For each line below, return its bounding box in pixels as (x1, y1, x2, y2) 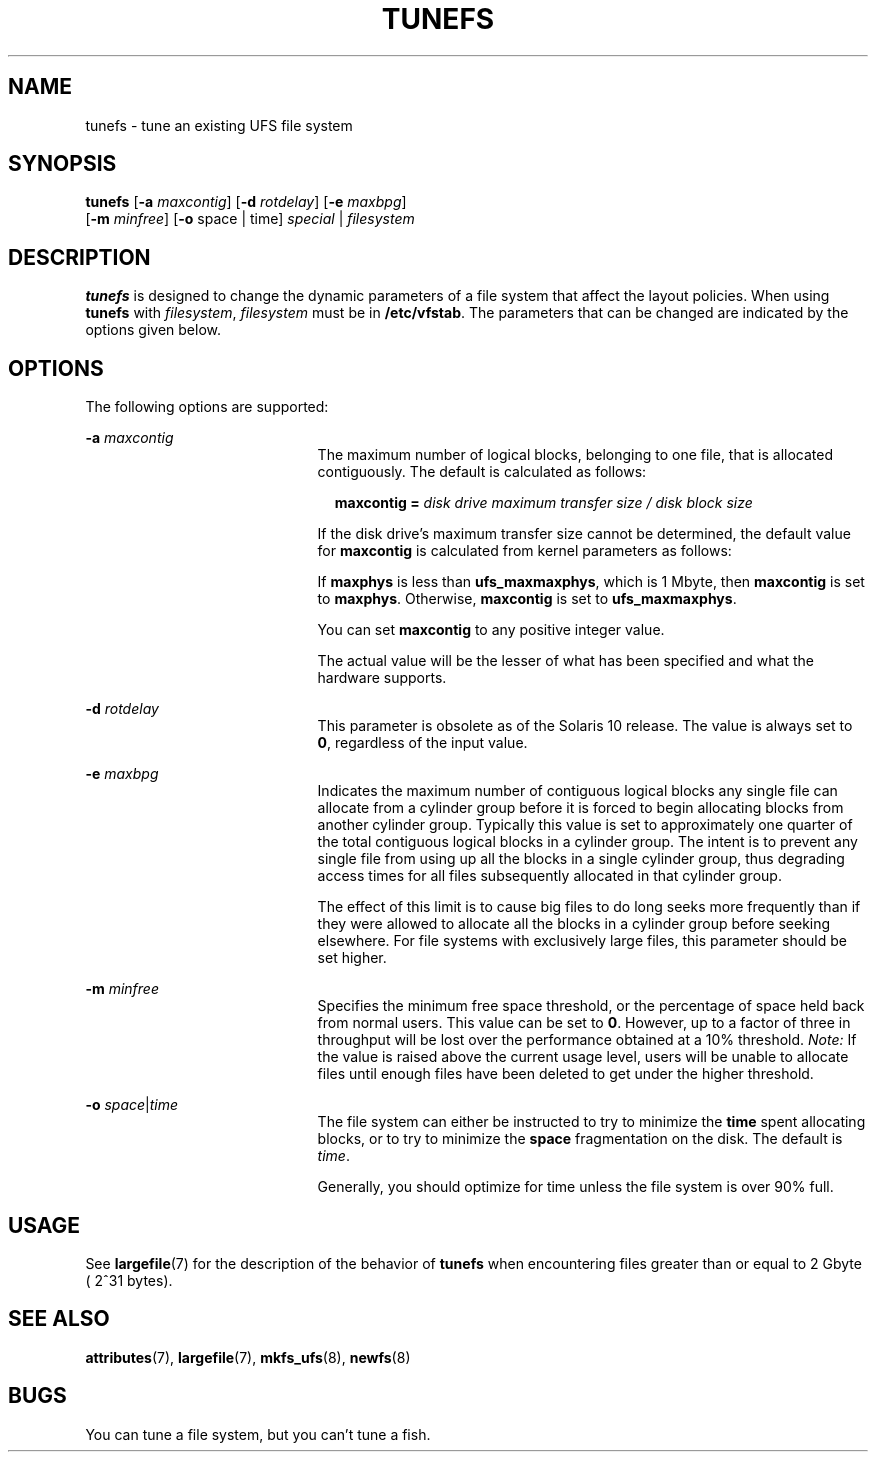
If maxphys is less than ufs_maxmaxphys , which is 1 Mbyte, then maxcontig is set (317, 573, 865, 591)
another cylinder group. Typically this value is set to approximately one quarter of (317, 816, 853, 834)
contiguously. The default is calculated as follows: (317, 463, 647, 481)
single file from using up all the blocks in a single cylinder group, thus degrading (317, 850, 845, 868)
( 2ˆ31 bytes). (85, 1271, 173, 1289)
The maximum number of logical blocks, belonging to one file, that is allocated (317, 446, 834, 464)
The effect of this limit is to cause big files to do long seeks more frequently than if (317, 898, 861, 916)
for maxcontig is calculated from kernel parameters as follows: (317, 542, 732, 560)
